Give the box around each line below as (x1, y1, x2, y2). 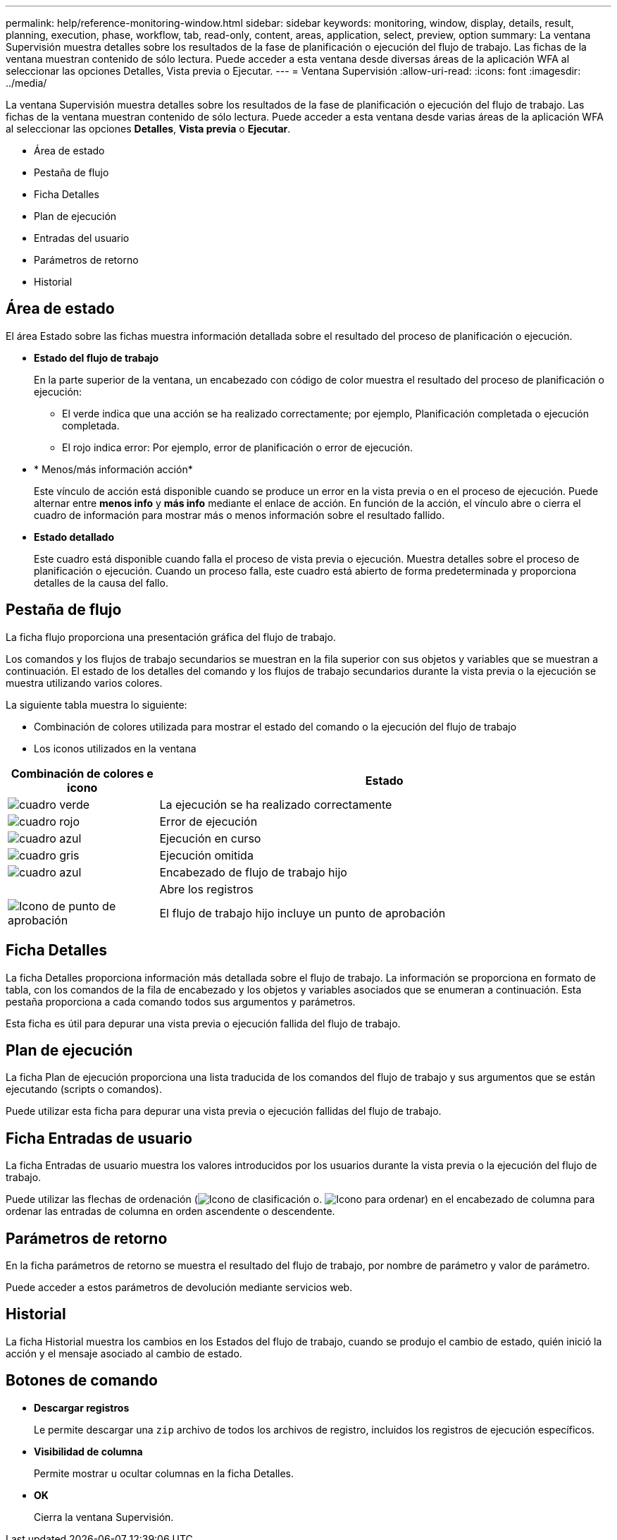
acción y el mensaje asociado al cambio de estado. (6, 1347, 242, 1359)
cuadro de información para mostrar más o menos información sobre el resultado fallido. (34, 508, 445, 521)
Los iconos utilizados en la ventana (34, 742, 197, 754)
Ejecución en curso (159, 831, 261, 845)
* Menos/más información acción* (34, 463, 193, 475)
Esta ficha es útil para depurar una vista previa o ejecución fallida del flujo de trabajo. (6, 1017, 401, 1029)
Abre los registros (159, 881, 254, 896)
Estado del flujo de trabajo (34, 351, 159, 364)
